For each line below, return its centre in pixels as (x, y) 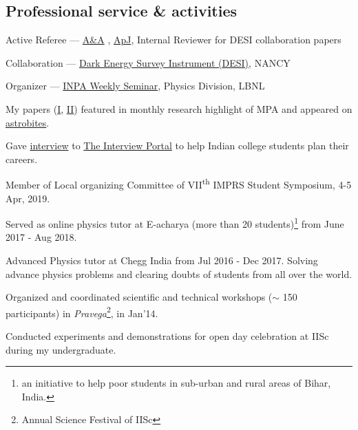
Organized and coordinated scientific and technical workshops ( (139, 297)
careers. (22, 159)
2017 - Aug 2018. (41, 237)
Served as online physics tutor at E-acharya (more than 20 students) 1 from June (175, 223)
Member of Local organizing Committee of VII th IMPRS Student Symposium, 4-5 (179, 184)
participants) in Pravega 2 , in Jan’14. (82, 312)
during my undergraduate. (61, 349)
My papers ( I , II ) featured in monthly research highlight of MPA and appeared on (179, 108)
